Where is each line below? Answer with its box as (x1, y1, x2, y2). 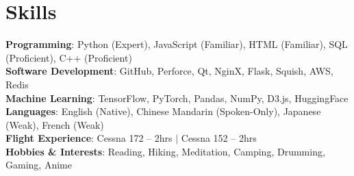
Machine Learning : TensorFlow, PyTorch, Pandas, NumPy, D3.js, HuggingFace (5, 90, 349, 105)
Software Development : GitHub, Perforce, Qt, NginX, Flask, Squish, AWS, (5, 64, 333, 78)
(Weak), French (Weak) (5, 117, 104, 131)
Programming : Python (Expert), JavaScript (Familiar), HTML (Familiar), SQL (5, 37, 348, 51)
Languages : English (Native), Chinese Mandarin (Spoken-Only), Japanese (5, 104, 321, 118)
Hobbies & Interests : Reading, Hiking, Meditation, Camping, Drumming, (5, 144, 325, 158)
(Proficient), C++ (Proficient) (5, 50, 132, 64)
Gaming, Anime (5, 158, 72, 172)
